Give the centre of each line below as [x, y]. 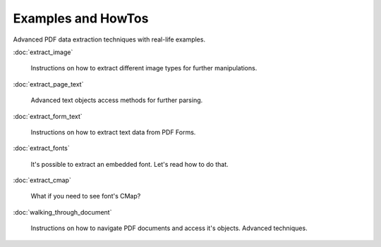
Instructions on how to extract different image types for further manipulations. [144, 68]
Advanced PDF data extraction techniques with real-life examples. [109, 39]
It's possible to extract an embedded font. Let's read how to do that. [129, 164]
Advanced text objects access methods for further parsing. [117, 100]
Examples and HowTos [81, 18]
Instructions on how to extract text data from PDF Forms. [113, 132]
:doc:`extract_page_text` [48, 84]
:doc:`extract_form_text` [48, 116]
